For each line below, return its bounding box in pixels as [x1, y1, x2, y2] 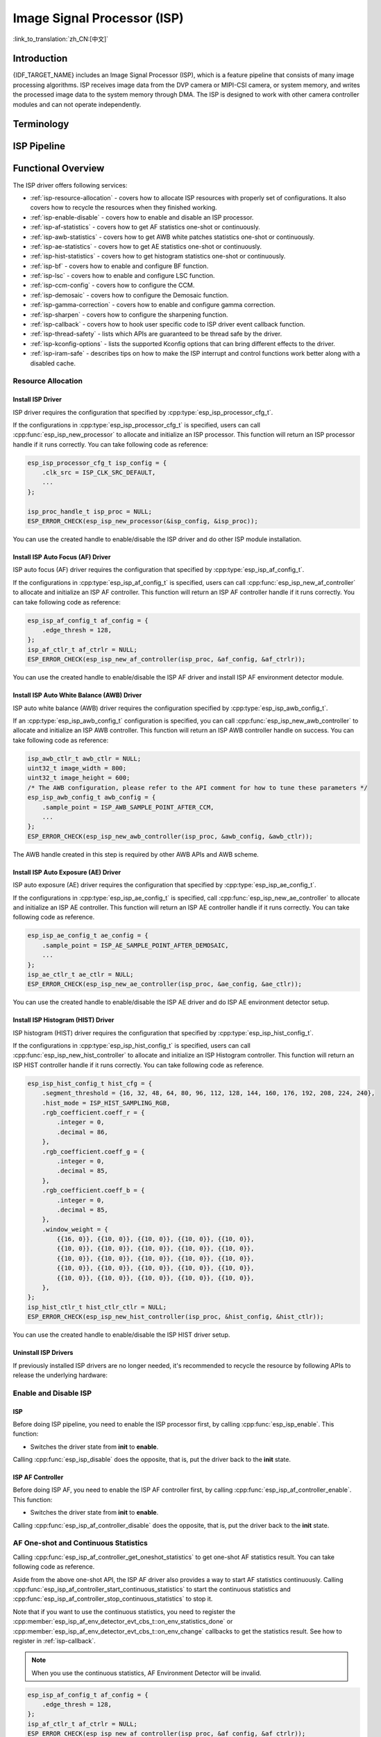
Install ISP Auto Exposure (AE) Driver [12, 868, 121, 876]
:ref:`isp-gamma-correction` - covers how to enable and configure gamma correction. [30, 301, 276, 309]
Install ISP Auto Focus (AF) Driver [12, 553, 111, 561]
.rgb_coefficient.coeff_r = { [42, 1108, 145, 1117]
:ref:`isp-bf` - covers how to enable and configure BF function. [30, 261, 209, 270]
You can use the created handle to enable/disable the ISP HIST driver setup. [12, 1331, 230, 1339]
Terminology [12, 118, 69, 130]
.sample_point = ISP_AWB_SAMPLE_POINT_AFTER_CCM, [42, 803, 214, 811]
